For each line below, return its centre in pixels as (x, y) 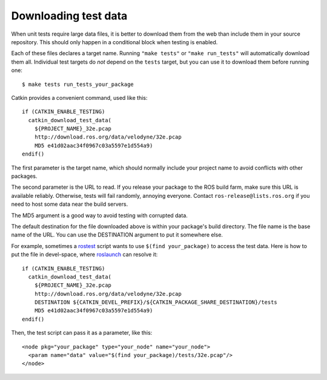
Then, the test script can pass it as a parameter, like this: (82, 333)
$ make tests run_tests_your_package (78, 84)
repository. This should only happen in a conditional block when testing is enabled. (114, 42)
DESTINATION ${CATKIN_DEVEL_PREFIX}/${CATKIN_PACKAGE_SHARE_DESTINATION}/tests (156, 302)
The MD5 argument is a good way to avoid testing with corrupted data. (99, 215)
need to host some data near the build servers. (70, 204)
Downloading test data (69, 16)
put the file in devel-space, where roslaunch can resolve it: (84, 255)
